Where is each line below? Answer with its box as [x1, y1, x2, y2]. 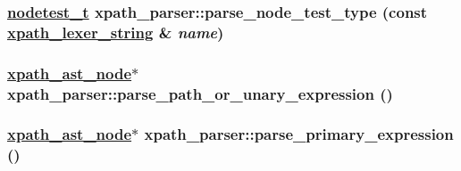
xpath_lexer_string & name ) [7, 20, 224, 43]
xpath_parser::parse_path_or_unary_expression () [7, 82, 393, 104]
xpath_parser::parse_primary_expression [144, 123, 454, 145]
